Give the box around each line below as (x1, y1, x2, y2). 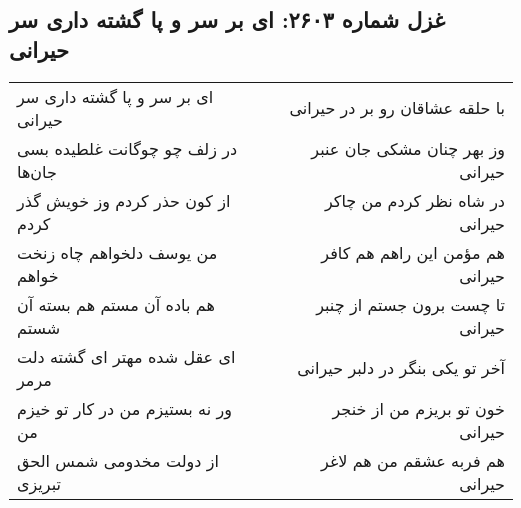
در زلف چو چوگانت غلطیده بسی (17, 136, 238, 160)
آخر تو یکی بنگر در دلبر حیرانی (297, 356, 505, 380)
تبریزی (17, 471, 61, 495)
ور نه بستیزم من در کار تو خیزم (17, 396, 232, 420)
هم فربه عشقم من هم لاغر (321, 448, 505, 472)
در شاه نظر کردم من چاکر (325, 188, 505, 212)
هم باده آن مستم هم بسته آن (17, 292, 215, 316)
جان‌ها (17, 159, 57, 183)
